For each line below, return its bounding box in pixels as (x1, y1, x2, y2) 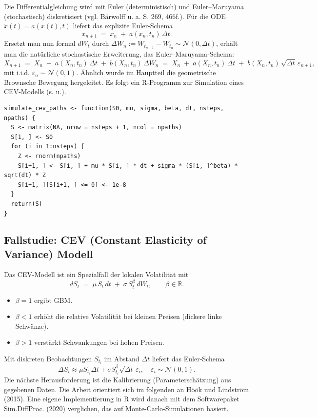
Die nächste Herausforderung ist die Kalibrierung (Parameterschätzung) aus (4, 374, 231, 384)
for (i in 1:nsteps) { (11, 143, 84, 150)
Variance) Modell (4, 246, 93, 261)
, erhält (216, 38, 238, 48)
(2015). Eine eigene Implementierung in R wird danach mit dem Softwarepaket (4, 394, 239, 404)
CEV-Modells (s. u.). (4, 86, 66, 97)
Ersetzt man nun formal (4, 38, 76, 48)
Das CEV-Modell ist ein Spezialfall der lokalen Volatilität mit (4, 269, 189, 279)
